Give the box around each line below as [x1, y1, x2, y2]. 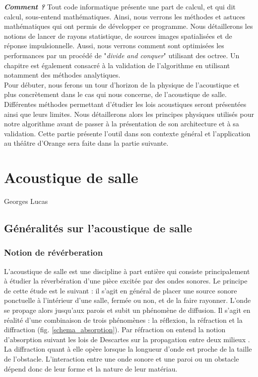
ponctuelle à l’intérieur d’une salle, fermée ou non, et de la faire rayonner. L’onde [4, 295, 251, 305]
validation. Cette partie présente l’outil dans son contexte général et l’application [4, 128, 251, 138]
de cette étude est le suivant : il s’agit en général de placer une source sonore [4, 285, 237, 295]
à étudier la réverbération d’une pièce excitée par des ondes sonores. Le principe [4, 276, 248, 286]
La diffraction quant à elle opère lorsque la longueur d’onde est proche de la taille [4, 344, 252, 354]
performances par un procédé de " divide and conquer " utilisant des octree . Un [4, 50, 240, 60]
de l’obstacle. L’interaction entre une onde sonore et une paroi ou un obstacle [4, 353, 239, 364]
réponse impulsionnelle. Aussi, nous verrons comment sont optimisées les [4, 40, 224, 51]
